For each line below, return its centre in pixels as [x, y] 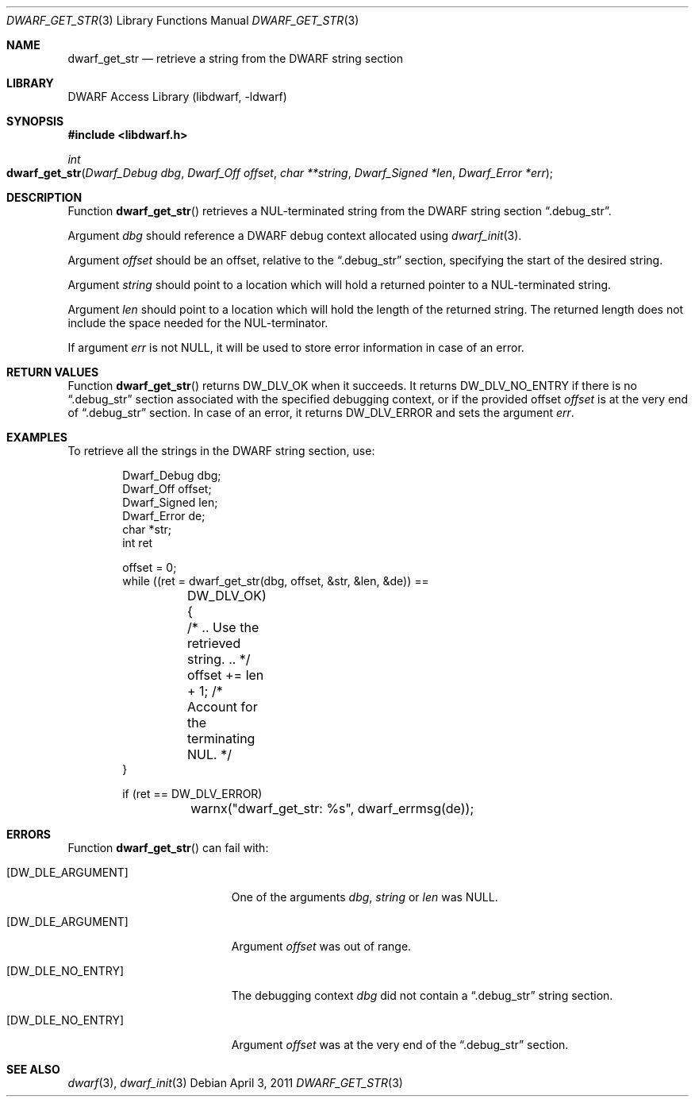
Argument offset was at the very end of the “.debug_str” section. [400, 1045]
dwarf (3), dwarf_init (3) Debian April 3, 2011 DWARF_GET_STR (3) [235, 1083]
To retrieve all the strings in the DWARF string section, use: [221, 451]
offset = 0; [150, 567]
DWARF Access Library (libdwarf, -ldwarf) [177, 96]
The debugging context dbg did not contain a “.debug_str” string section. [422, 995]
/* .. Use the [223, 627]
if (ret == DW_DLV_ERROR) [192, 794]
